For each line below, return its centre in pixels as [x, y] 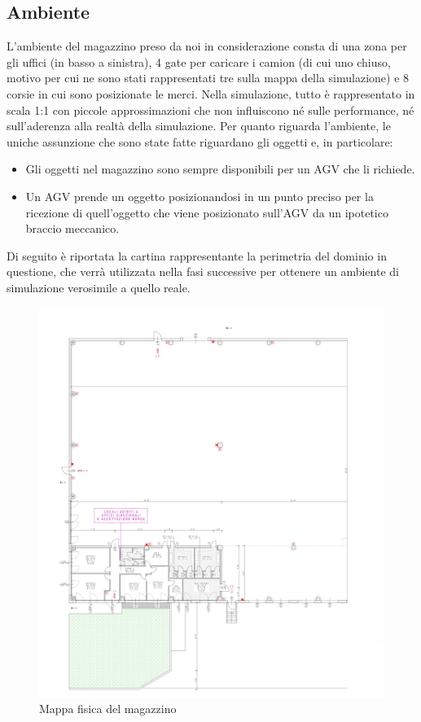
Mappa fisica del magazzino [108, 709]
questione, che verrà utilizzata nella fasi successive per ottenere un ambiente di [203, 271]
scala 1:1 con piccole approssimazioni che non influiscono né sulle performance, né [210, 109]
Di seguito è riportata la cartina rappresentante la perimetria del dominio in [197, 255]
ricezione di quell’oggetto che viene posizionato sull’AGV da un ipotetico [207, 212]
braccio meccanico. [72, 228]
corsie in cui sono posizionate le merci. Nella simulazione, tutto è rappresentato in [211, 93]
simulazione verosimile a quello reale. [99, 287]
